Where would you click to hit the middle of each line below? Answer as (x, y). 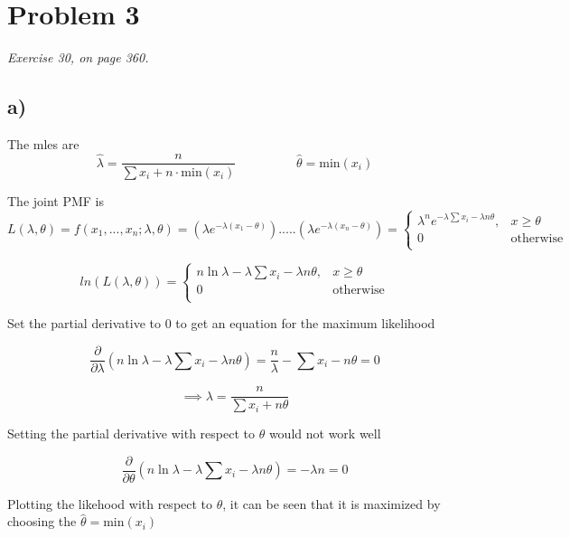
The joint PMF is (56, 200)
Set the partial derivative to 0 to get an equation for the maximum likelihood (221, 323)
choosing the (42, 521)
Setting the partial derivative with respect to (131, 433)
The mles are (43, 143)
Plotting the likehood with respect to (110, 503)
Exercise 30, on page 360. (78, 57)
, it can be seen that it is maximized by (332, 503)
